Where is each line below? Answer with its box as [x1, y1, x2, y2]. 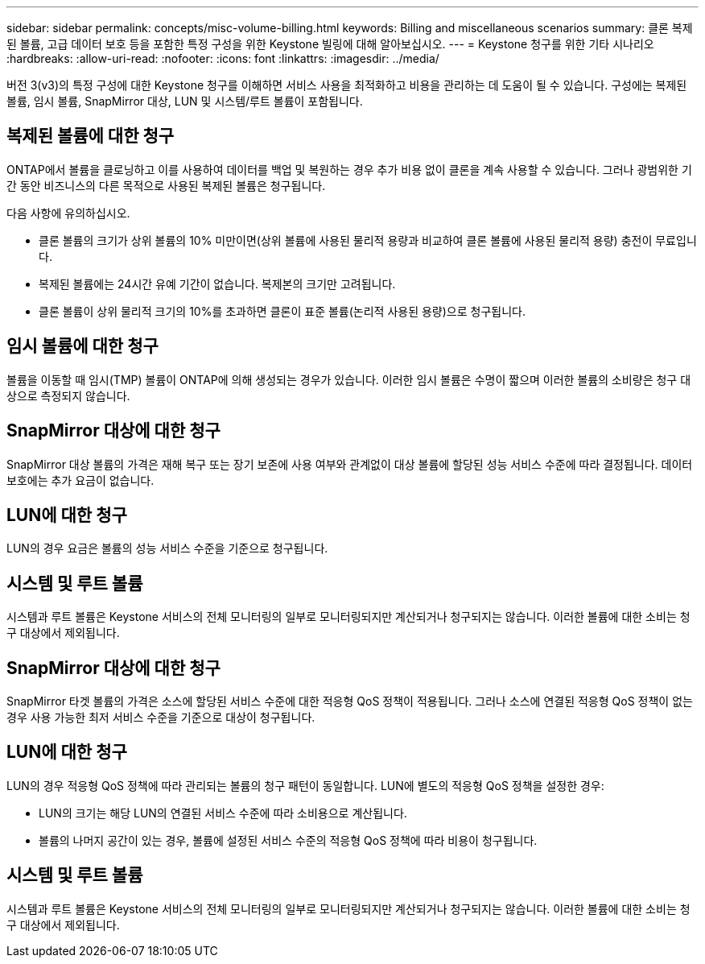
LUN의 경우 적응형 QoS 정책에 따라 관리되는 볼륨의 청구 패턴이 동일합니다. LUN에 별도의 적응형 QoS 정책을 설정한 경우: [6, 778, 604, 792]
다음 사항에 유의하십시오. [6, 205, 130, 220]
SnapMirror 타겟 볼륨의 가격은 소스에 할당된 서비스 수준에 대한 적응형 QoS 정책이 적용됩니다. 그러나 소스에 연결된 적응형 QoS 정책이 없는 [6, 694, 693, 709]
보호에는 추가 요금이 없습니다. [6, 473, 155, 487]
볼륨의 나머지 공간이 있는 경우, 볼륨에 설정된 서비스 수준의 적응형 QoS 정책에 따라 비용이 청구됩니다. [39, 833, 538, 847]
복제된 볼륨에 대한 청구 [6, 126, 175, 147]
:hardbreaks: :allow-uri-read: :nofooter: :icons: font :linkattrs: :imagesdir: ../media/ [6, 52, 439, 65]
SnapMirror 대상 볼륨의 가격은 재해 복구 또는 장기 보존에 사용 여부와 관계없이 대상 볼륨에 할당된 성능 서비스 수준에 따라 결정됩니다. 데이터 [6, 457, 693, 471]
